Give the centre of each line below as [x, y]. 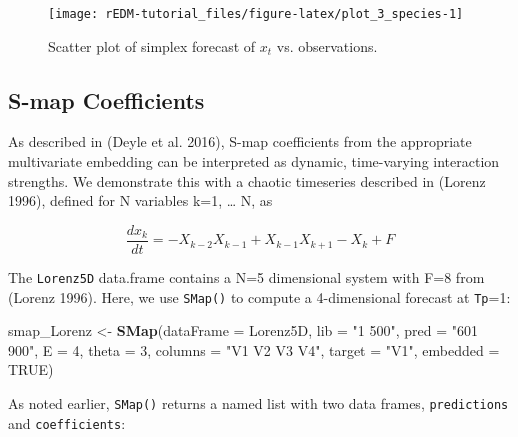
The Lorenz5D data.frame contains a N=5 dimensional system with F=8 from [246, 276]
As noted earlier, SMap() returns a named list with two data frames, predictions [258, 402]
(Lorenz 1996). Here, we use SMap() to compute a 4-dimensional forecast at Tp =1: [259, 296]
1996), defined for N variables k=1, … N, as [140, 200]
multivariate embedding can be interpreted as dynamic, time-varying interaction [254, 161]
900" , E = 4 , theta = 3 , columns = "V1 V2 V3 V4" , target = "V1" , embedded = [254, 349]
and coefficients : [67, 422]
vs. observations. [327, 45]
